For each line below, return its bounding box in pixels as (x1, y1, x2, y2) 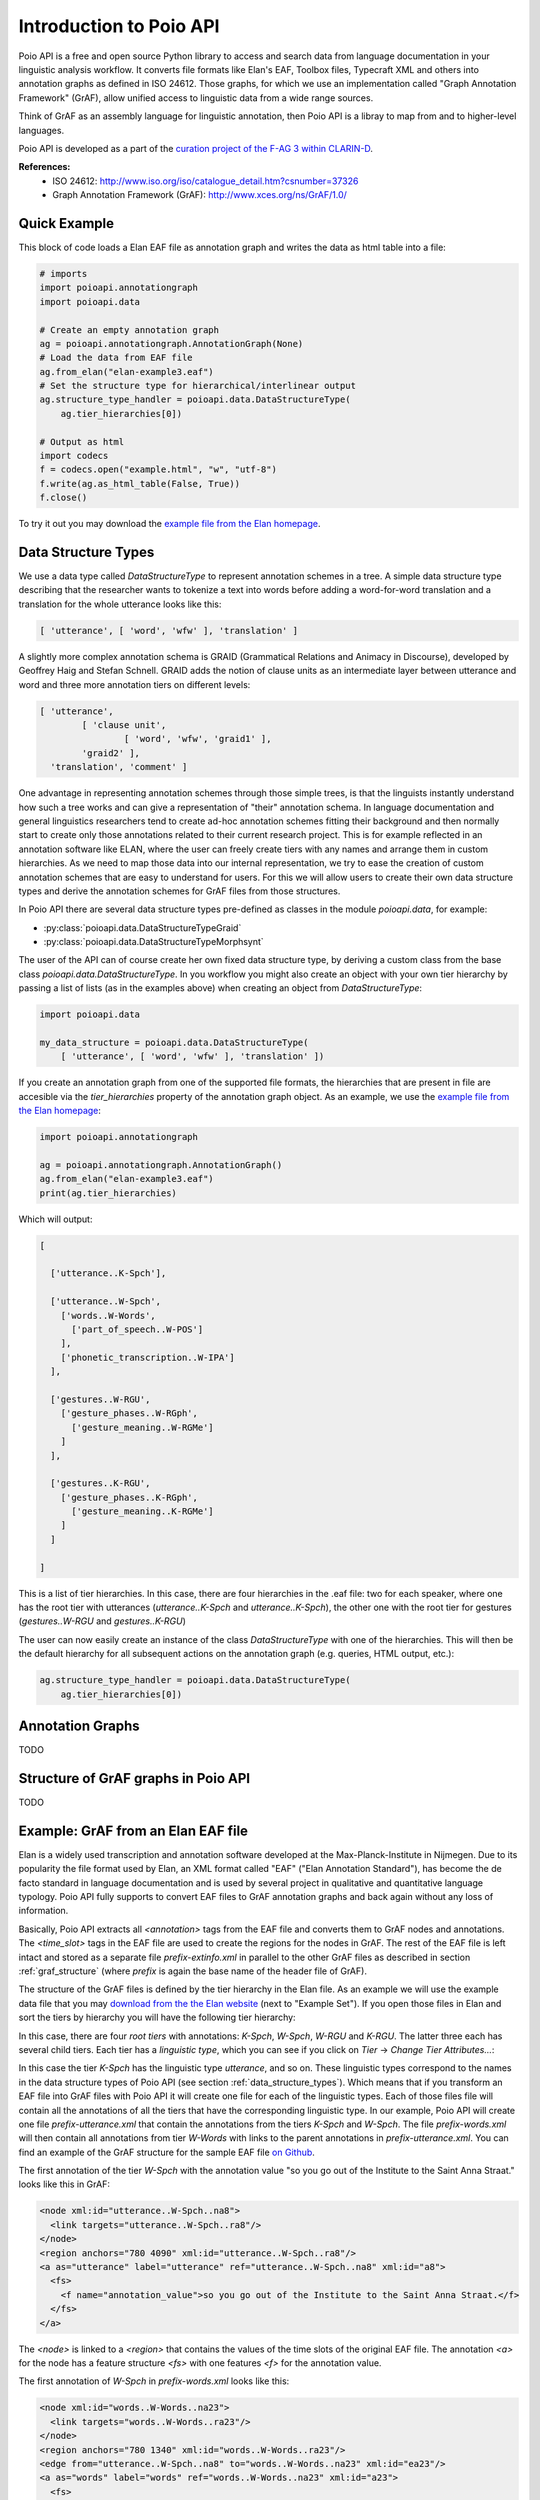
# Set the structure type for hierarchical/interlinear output (39, 380, 357, 392)
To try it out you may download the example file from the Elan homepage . (18, 518, 321, 530)
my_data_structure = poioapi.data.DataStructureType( (39, 1037, 309, 1048)
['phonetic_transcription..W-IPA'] (60, 1351, 235, 1363)
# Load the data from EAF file (39, 352, 194, 364)
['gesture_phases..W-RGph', (60, 1408, 199, 1419)
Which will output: (18, 1213, 93, 1225)
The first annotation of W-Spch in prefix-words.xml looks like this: (18, 2375, 290, 2387)
